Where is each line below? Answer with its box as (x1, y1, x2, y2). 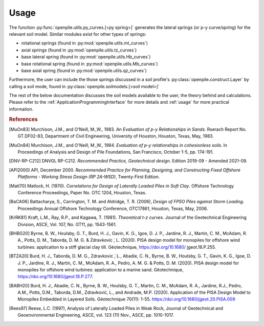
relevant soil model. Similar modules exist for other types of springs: (9, 31, 147, 37)
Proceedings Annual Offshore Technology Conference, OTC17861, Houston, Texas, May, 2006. (18, 206, 208, 211)
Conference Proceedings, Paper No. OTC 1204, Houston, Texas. (18, 190, 147, 196)
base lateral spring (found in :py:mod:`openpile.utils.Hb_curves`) (21, 54, 151, 60)
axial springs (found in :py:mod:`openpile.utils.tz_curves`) (21, 47, 137, 53)
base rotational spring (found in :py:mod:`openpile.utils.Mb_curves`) (21, 61, 158, 67)
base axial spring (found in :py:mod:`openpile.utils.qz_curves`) (21, 68, 147, 73)
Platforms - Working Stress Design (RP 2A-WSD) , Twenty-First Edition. (18, 174, 160, 180)
